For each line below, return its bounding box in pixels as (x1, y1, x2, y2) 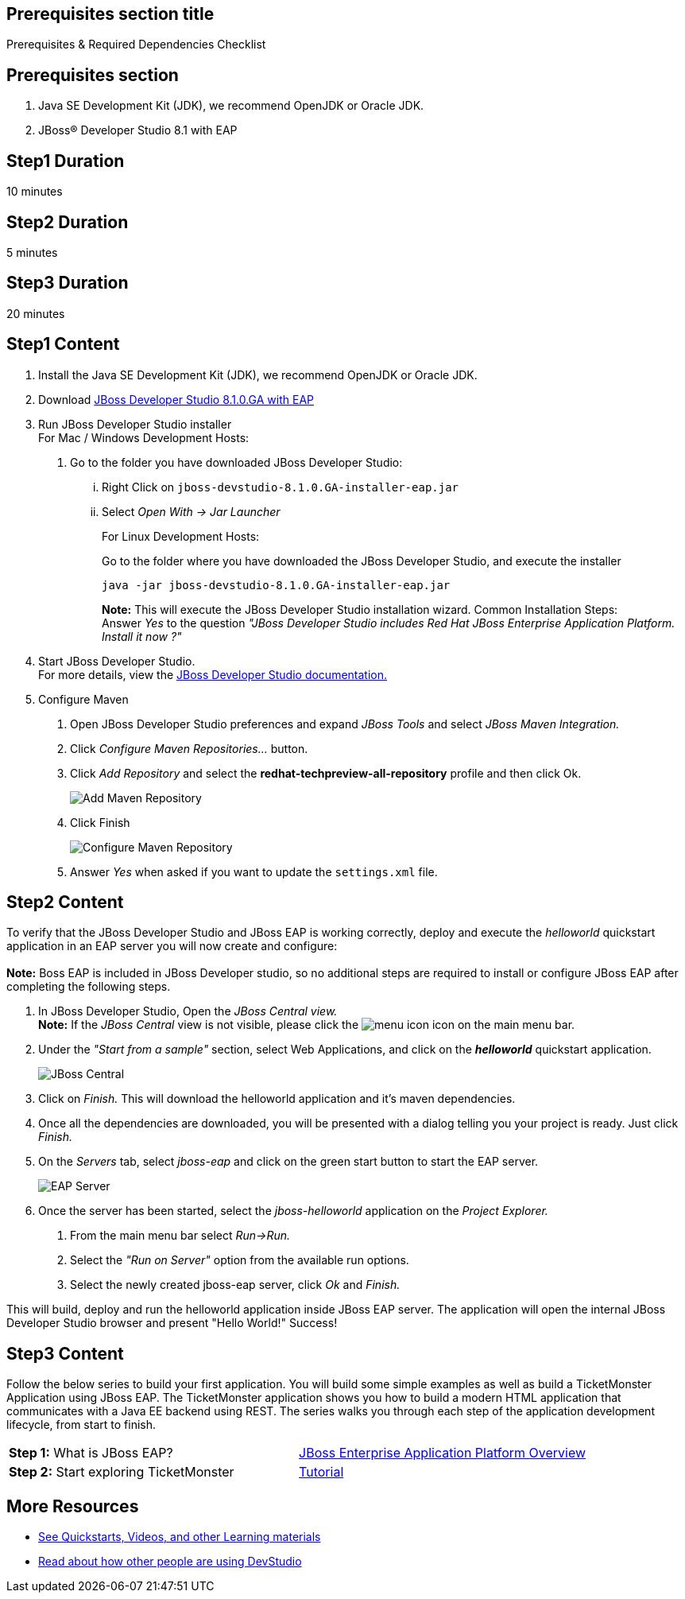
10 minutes (6, 184, 63, 199)
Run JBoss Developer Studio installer (38, 417, 232, 431)
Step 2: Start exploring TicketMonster (9, 1464, 234, 1481)
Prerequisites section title (6, 4, 215, 24)
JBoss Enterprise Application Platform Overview (299, 1445, 586, 1461)
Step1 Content (6, 334, 120, 355)
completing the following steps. (6, 980, 171, 994)
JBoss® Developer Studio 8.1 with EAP (38, 123, 238, 138)
